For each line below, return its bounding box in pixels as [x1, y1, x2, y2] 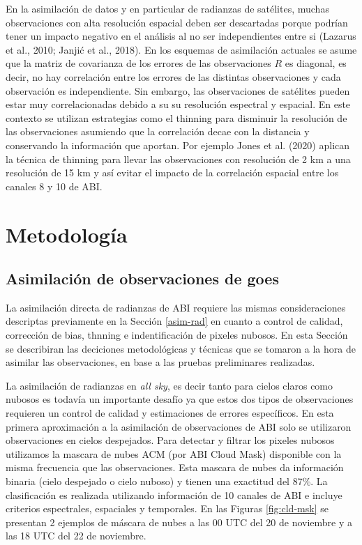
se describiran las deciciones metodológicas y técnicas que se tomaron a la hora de [6, 341, 356, 355]
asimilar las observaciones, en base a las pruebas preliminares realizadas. [6, 355, 315, 369]
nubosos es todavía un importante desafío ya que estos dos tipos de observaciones [6, 392, 354, 406]
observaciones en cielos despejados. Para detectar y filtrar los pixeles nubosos [6, 433, 335, 447]
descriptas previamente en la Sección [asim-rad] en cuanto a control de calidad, [6, 314, 343, 328]
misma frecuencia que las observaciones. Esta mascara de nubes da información [6, 460, 344, 475]
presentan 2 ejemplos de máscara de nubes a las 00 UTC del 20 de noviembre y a [6, 514, 353, 529]
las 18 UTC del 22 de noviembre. [6, 528, 146, 543]
